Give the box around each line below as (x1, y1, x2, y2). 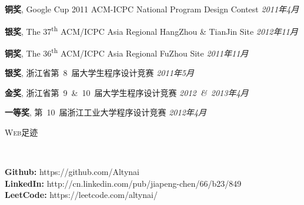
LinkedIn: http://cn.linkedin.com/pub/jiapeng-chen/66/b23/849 (5, 177, 242, 189)
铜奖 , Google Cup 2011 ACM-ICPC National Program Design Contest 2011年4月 (5, 3, 299, 15)
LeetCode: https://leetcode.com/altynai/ (5, 189, 158, 201)
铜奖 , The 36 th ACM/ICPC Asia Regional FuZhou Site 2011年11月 (5, 45, 249, 59)
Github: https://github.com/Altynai (5, 166, 139, 178)
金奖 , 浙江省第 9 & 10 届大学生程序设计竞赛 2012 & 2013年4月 (5, 86, 249, 98)
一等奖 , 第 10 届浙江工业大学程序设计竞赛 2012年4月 (5, 106, 206, 118)
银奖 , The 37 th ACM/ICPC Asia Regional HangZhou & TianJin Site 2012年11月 (5, 23, 298, 37)
